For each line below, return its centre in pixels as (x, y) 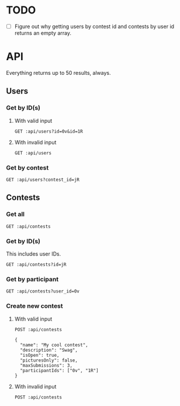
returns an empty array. (43, 33)
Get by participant (32, 279)
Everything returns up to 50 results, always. (58, 73)
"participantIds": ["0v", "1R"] (59, 370)
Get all (15, 214)
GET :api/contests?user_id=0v (43, 291)
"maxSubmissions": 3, (46, 365)
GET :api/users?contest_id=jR (43, 180)
